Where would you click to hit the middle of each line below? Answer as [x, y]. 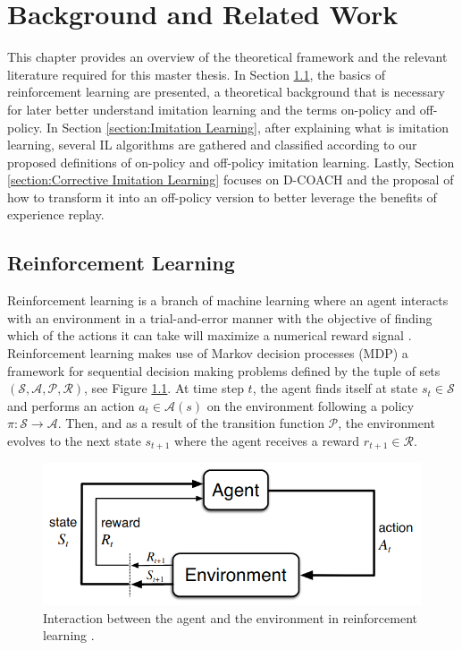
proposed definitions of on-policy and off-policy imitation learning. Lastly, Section [231, 162]
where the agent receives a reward [267, 441]
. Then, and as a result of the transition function [191, 423]
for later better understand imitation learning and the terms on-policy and [212, 109]
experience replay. [56, 214]
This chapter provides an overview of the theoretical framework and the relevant [227, 57]
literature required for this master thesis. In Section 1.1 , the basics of [197, 74]
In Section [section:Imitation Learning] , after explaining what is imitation [247, 127]
